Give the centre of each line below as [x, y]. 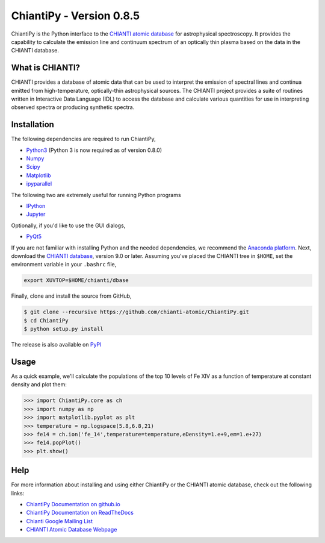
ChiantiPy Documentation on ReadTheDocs [80, 513]
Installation [32, 124]
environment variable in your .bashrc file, [64, 265]
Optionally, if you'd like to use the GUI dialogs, [68, 225]
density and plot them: [39, 384]
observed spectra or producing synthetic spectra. [73, 107]
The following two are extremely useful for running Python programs [96, 195]
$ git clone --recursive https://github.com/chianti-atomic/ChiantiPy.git [137, 312]
